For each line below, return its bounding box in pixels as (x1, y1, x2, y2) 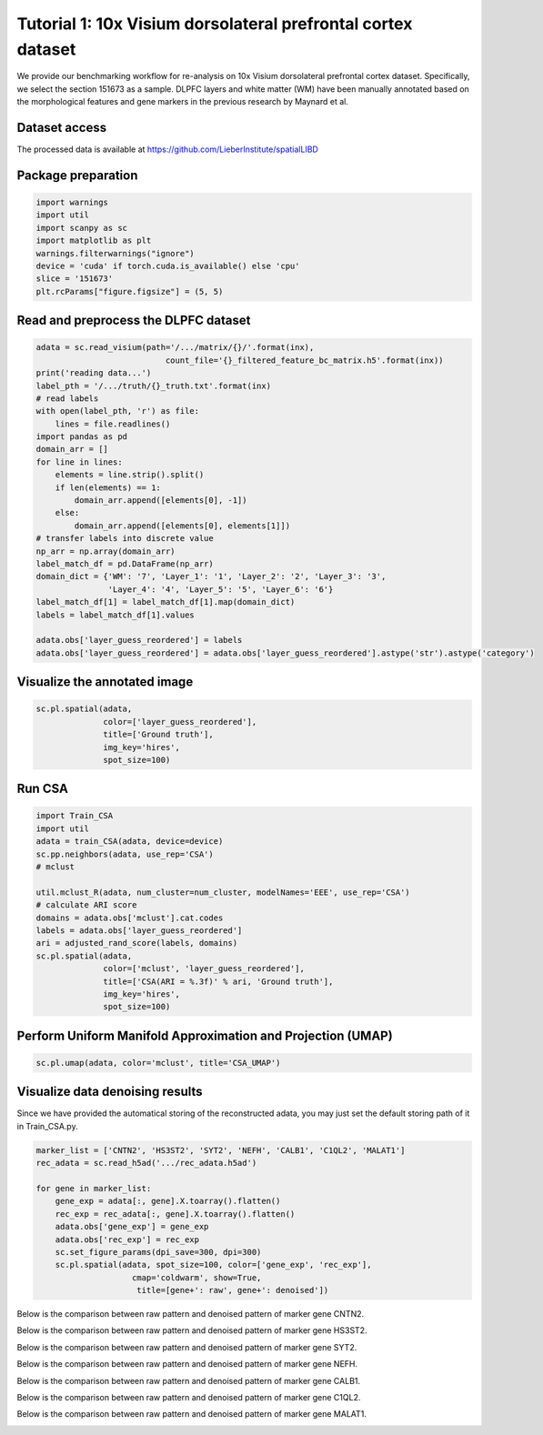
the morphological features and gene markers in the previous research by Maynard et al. (16, 96, 349, 107)
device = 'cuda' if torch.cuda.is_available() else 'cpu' (35, 260, 300, 271)
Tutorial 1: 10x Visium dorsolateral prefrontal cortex (16, 14, 413, 34)
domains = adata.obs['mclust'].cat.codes (35, 912, 224, 923)
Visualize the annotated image (16, 674, 194, 690)
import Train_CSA (35, 810, 114, 821)
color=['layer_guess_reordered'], (103, 717, 257, 727)
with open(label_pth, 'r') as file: (35, 406, 200, 416)
